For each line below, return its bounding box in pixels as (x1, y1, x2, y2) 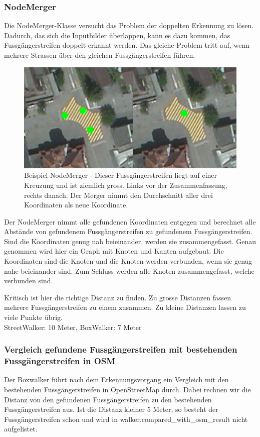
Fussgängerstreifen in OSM (4, 355, 116, 367)
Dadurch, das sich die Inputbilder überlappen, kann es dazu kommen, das (4, 30, 230, 40)
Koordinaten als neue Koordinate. (24, 199, 128, 210)
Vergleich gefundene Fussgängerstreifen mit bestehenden (4, 343, 237, 356)
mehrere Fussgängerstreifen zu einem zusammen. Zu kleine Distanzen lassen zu (4, 302, 246, 312)
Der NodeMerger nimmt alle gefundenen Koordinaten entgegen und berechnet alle (4, 216, 256, 227)
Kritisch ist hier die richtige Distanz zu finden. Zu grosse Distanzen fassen (4, 292, 231, 302)
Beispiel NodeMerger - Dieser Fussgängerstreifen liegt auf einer (24, 170, 217, 180)
